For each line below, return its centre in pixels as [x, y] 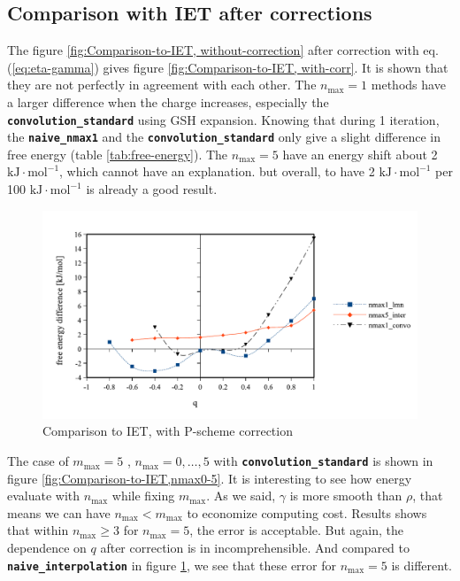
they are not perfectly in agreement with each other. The [162, 85]
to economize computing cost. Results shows [307, 512]
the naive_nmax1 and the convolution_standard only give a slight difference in [224, 137]
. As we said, [241, 496]
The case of [38, 461]
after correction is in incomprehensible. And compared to [255, 548]
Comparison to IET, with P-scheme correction [168, 431]
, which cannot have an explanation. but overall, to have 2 [217, 171]
